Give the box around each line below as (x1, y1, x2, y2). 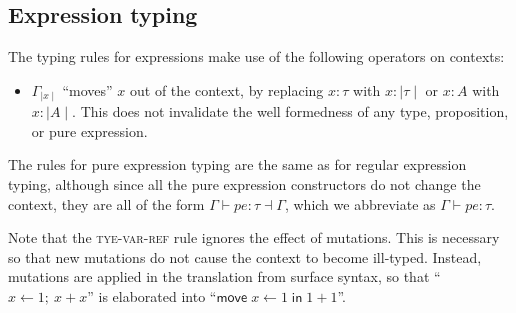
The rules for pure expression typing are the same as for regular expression (8, 154, 467, 175)
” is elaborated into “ (87, 286, 217, 306)
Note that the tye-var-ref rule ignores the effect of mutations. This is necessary (8, 227, 500, 248)
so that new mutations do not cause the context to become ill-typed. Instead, (8, 246, 482, 267)
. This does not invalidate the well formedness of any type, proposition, (72, 101, 509, 122)
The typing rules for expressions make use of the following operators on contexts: (8, 46, 505, 67)
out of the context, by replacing (130, 79, 324, 100)
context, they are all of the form (8, 193, 205, 214)
